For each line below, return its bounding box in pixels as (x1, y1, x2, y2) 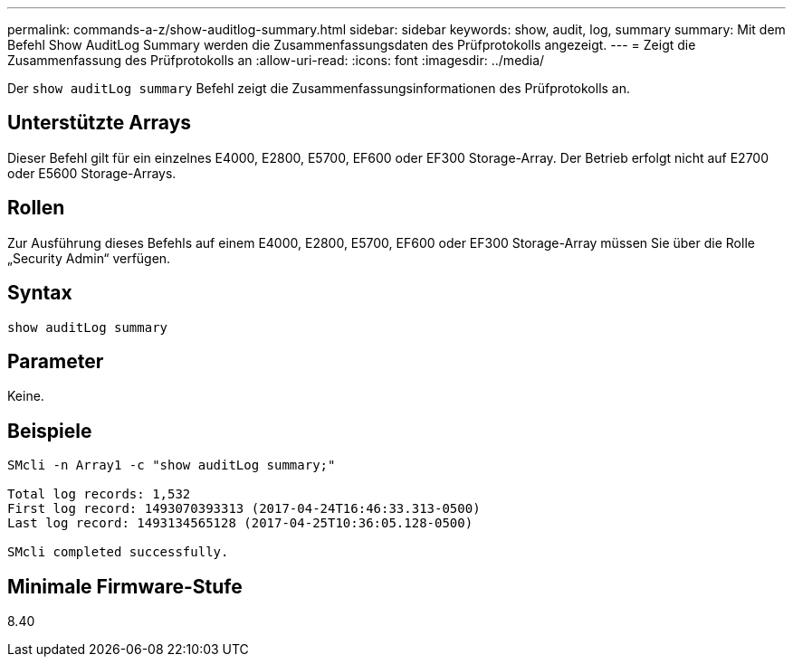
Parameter (7, 349, 104, 373)
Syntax (7, 281, 72, 305)
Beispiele (7, 419, 92, 442)
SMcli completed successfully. (7, 545, 229, 560)
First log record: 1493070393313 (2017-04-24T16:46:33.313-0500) (7, 501, 481, 517)
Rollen (7, 196, 65, 220)
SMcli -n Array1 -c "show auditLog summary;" (7, 458, 336, 473)
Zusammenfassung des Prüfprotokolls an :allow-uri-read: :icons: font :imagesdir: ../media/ (7, 52, 545, 68)
